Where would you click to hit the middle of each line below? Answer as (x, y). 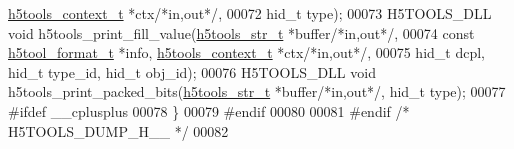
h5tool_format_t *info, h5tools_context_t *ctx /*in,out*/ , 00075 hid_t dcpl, (247, 52)
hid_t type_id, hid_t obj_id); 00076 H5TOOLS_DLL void (192, 71)
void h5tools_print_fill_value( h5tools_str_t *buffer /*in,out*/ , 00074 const (241, 32)
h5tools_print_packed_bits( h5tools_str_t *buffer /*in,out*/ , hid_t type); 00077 (257, 91)
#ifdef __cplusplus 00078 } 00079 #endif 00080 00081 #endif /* (209, 110)
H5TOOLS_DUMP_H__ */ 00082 (118, 130)
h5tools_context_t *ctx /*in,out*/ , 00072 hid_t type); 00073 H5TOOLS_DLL (250, 13)
